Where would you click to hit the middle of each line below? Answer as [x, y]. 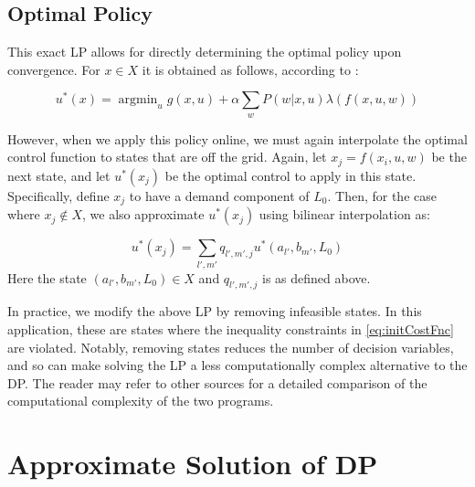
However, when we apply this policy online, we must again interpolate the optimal [237, 138]
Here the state [47, 277]
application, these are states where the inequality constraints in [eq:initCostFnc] [231, 329]
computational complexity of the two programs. [141, 401]
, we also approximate [143, 214]
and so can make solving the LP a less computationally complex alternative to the [237, 365]
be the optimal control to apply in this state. [290, 175]
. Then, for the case [382, 195]
